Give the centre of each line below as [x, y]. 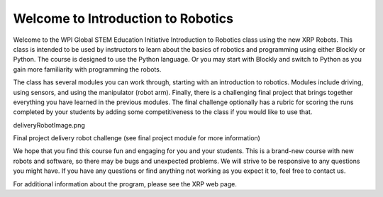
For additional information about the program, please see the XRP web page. [125, 184]
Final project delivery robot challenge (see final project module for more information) [137, 138]
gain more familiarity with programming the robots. [87, 69]
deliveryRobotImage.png [49, 125]
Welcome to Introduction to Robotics [123, 18]
